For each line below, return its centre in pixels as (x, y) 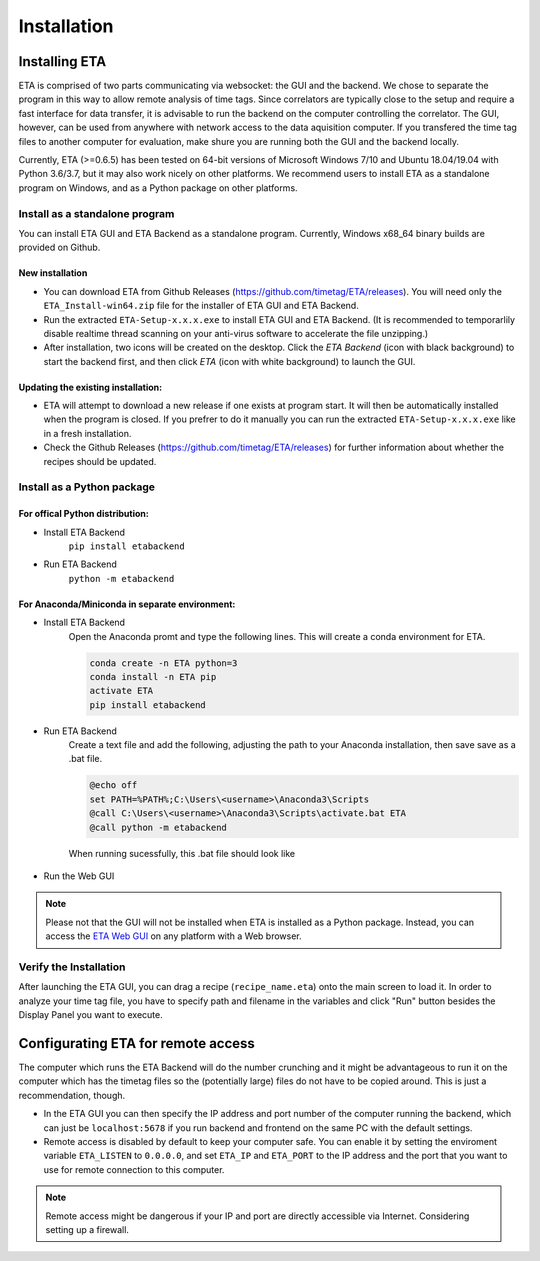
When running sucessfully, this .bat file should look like (181, 853)
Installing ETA (62, 61)
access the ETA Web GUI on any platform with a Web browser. (173, 936)
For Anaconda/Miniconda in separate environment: (127, 604)
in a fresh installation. (87, 433)
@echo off (113, 785)
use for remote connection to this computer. (134, 1169)
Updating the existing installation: (90, 387)
